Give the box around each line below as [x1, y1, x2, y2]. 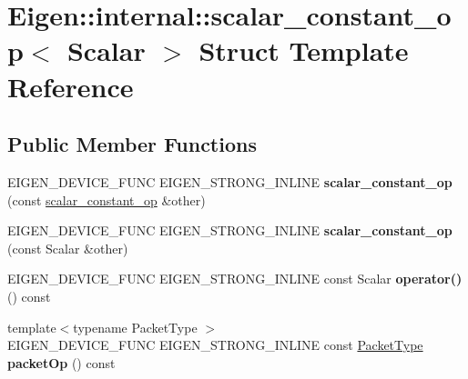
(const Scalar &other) [7, 238, 128, 257]
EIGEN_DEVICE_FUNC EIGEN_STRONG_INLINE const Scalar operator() [7, 269, 463, 288]
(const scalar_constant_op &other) [7, 190, 206, 209]
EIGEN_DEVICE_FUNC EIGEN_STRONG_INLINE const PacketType [7, 335, 423, 354]
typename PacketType [73, 317, 198, 336]
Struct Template [198, 32, 409, 69]
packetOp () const [7, 353, 116, 372]
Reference [7, 67, 134, 105]
